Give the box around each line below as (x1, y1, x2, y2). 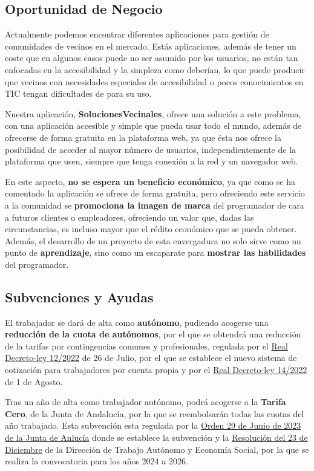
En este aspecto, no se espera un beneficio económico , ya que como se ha (5, 175, 295, 187)
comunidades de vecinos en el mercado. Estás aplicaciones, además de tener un (5, 39, 296, 52)
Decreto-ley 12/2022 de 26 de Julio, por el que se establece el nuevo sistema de (5, 351, 297, 364)
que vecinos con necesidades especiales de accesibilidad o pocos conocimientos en (5, 75, 304, 88)
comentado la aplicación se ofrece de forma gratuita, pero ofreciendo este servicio (5, 187, 305, 200)
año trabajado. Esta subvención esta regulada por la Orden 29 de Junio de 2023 (5, 419, 301, 432)
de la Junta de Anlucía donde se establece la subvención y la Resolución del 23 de (5, 431, 308, 444)
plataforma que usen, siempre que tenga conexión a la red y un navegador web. (5, 155, 298, 167)
